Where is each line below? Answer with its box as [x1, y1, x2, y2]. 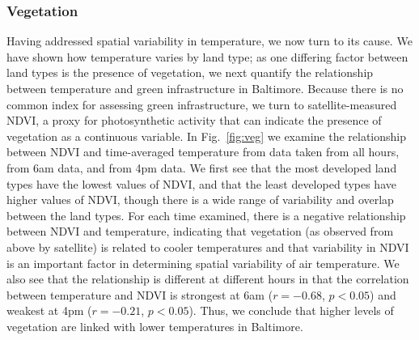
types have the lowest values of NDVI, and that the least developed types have [6, 175, 396, 192]
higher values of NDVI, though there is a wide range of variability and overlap [6, 191, 394, 208]
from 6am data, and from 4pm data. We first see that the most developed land [6, 159, 397, 176]
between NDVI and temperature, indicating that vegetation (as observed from [6, 223, 394, 240]
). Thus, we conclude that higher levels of [188, 302, 394, 319]
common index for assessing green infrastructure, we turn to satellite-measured [6, 96, 397, 113]
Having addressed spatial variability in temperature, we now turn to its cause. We [6, 32, 413, 49]
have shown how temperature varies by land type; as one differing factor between [6, 48, 408, 65]
